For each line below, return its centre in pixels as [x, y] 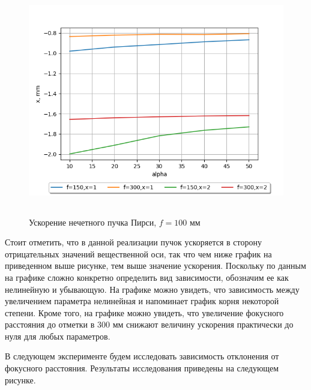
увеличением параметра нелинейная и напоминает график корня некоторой [142, 301]
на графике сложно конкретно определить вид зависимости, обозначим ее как [147, 277]
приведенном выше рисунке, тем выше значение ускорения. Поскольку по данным [155, 265]
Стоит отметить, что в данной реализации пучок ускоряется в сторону [133, 242]
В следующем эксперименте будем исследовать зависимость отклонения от [142, 356]
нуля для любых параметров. [58, 336]
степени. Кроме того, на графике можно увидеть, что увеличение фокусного [144, 312]
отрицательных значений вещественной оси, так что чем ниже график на [138, 253]
